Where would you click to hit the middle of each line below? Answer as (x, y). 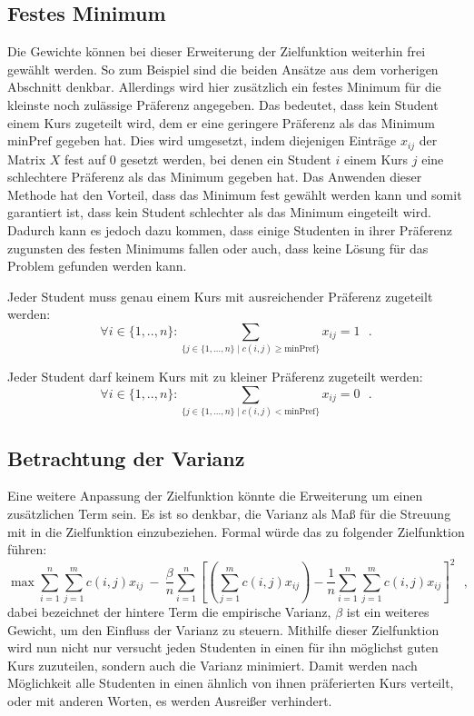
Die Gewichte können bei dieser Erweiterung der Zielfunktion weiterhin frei (217, 51)
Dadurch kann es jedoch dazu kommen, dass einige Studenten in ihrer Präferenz (230, 230)
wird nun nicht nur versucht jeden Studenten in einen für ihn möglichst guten (223, 647)
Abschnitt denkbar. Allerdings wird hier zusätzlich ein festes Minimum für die (224, 87)
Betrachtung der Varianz (126, 457)
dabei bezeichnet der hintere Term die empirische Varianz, (169, 612)
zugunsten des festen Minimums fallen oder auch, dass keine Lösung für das (218, 248)
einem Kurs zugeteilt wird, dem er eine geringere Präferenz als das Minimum (221, 122)
